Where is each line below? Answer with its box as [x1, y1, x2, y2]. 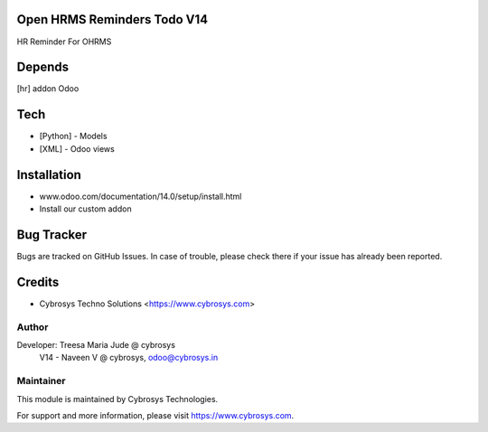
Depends [16, 60, 70, 75]
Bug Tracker [16, 227, 88, 242]
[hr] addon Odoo [16, 83, 80, 94]
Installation [16, 167, 81, 183]
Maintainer [16, 375, 66, 388]
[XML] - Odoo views [39, 143, 115, 154]
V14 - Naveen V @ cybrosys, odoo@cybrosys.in [39, 352, 219, 363]
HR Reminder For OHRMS [16, 36, 112, 47]
